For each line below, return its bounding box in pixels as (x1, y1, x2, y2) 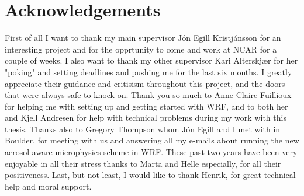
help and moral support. (5, 180, 92, 192)
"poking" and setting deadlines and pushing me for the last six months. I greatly (5, 65, 292, 78)
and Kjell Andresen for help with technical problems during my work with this (5, 111, 286, 124)
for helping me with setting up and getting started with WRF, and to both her (5, 100, 288, 112)
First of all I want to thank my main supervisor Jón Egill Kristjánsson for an (5, 32, 281, 44)
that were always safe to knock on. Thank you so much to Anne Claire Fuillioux (5, 89, 292, 101)
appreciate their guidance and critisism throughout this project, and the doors (5, 77, 285, 89)
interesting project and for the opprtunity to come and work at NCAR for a (5, 43, 277, 55)
